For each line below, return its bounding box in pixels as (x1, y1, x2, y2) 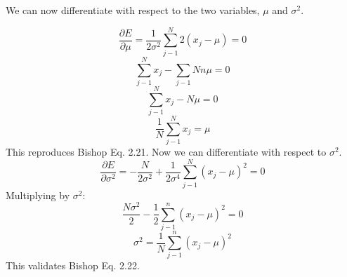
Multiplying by (6, 187, 70, 202)
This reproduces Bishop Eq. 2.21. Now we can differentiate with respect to (6, 144, 327, 159)
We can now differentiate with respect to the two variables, (6, 3, 260, 17)
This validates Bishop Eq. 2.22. (6, 258, 140, 273)
